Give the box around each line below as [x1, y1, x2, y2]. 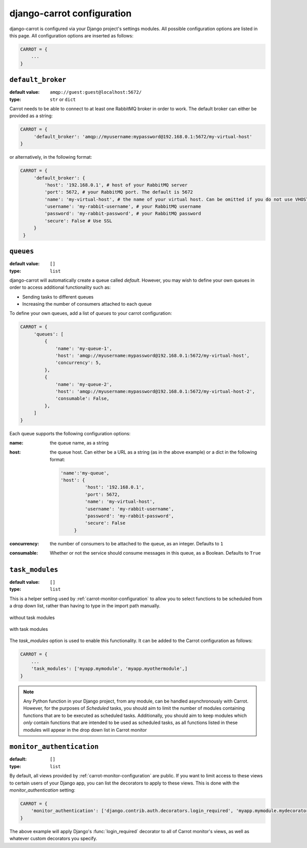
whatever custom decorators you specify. [9, 835, 97, 842]
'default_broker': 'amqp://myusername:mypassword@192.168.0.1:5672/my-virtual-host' [33, 134, 253, 139]
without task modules [9, 614, 55, 621]
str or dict [50, 96, 76, 102]
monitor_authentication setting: [9, 787, 76, 793]
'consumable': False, [55, 396, 109, 401]
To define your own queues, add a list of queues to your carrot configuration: [9, 310, 172, 316]
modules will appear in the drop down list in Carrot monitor [23, 727, 147, 733]
